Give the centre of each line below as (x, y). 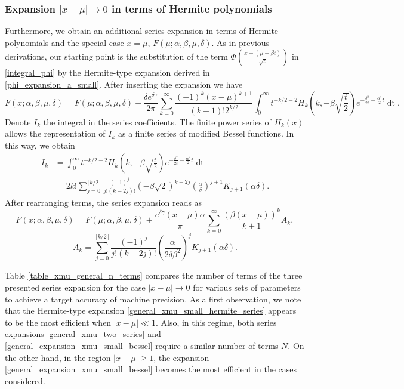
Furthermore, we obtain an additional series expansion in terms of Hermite (142, 31)
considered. (25, 380)
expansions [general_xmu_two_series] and (83, 334)
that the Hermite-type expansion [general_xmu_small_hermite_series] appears (151, 311)
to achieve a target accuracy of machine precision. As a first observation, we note (153, 299)
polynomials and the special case (64, 42)
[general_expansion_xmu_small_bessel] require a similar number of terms (142, 345)
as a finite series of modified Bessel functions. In (206, 133)
